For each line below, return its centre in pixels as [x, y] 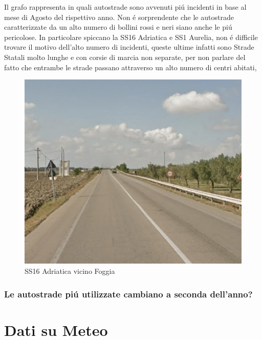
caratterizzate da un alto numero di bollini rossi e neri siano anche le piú [118, 27]
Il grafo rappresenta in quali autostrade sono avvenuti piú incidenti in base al [125, 7]
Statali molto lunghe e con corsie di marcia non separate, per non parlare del [125, 57]
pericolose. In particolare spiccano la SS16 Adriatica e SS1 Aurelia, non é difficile [131, 37]
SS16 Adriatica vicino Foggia [70, 271]
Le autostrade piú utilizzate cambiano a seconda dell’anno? [128, 294]
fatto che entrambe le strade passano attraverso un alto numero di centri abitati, [130, 67]
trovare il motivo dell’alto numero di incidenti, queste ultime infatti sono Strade [129, 47]
